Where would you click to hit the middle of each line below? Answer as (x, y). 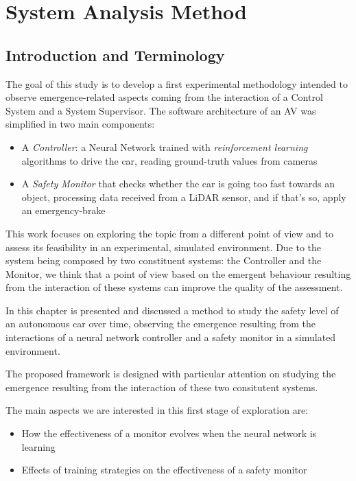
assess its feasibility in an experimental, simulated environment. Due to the (164, 247)
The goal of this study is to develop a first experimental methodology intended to (177, 83)
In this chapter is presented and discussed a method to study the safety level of (172, 310)
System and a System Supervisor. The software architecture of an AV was (161, 110)
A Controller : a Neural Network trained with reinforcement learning (165, 146)
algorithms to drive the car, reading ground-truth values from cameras (169, 160)
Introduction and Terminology (115, 55)
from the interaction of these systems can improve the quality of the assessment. (174, 287)
